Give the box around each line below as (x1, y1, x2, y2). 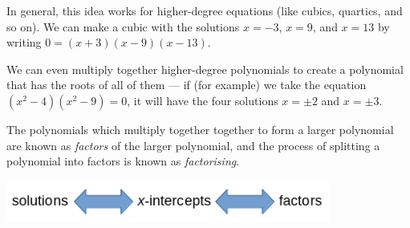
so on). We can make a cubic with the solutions (6, 18, 240, 35)
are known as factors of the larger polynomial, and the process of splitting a (6, 136, 380, 153)
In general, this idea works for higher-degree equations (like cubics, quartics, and (6, 2, 403, 18)
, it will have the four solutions (127, 92, 278, 108)
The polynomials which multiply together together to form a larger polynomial (6, 120, 394, 137)
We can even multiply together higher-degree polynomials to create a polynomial (6, 60, 404, 77)
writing (6, 34, 42, 51)
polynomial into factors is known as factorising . (6, 153, 240, 169)
